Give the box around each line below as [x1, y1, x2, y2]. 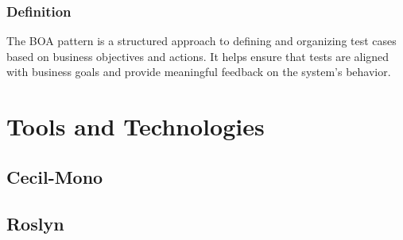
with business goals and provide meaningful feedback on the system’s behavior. [6, 63, 391, 80]
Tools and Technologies [6, 110, 265, 143]
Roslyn [6, 211, 64, 235]
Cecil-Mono [6, 164, 103, 189]
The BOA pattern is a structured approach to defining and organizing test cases [6, 32, 397, 49]
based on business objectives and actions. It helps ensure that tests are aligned [6, 48, 389, 64]
